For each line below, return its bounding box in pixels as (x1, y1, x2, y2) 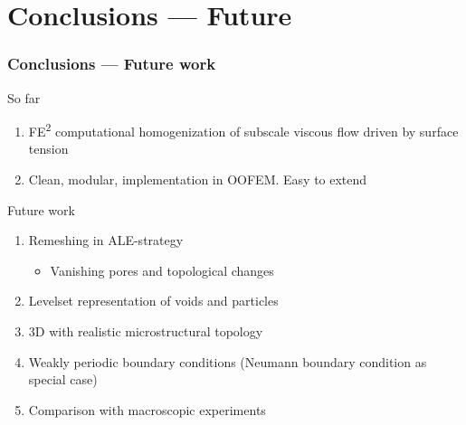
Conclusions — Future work (7, 52, 216, 75)
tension (28, 139, 69, 158)
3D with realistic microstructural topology (28, 322, 263, 340)
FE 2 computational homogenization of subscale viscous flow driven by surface (28, 119, 459, 140)
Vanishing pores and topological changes (50, 260, 274, 279)
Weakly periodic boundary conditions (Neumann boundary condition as (28, 352, 427, 371)
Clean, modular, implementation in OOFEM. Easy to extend (28, 170, 367, 189)
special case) (28, 370, 98, 389)
